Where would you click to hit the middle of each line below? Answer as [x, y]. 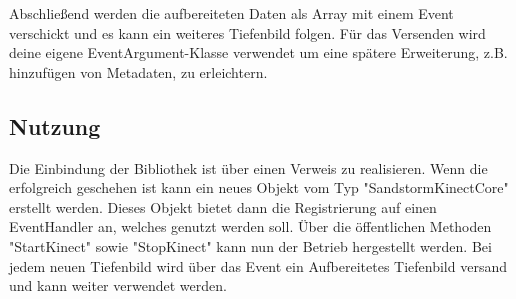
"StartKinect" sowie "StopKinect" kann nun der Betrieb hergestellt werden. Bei [250, 245]
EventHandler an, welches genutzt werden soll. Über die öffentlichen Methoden [250, 226]
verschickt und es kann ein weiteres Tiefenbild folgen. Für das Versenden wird [247, 32]
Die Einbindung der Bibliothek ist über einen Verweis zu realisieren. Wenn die [248, 167]
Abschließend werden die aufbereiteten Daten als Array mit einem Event [231, 13]
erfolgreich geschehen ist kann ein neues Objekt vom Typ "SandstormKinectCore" [259, 187]
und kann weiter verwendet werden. [118, 285]
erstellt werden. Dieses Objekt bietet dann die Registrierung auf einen [223, 206]
